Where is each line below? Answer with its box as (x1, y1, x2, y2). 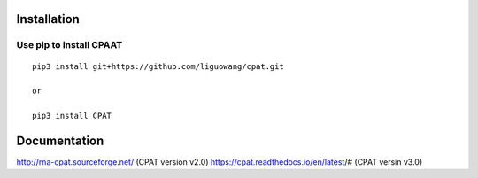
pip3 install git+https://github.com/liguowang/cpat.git (32, 61, 285, 71)
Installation (16, 12, 80, 27)
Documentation (16, 133, 104, 148)
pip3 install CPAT (32, 111, 112, 121)
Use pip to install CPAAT (16, 39, 123, 51)
